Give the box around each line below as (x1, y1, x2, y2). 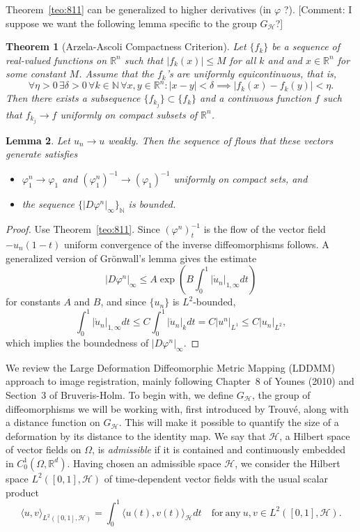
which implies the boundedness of (6, 335, 149, 350)
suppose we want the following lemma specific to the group (6, 15, 257, 30)
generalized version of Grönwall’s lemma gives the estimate (6, 250, 257, 265)
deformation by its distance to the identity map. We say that (6, 428, 266, 443)
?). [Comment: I (283, 2, 352, 16)
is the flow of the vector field (203, 222, 326, 236)
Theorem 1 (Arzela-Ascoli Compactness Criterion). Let (6, 39, 246, 54)
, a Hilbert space (279, 428, 350, 443)
